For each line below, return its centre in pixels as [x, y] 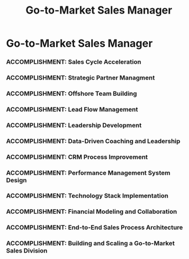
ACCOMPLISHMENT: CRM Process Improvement [77, 157]
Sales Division [27, 251]
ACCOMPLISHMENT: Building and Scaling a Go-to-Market [90, 244]
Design [16, 180]
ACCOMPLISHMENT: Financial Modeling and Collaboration [92, 212]
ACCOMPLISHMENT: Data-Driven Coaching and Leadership [93, 141]
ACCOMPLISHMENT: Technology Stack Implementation [87, 196]
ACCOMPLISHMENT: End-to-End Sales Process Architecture [95, 228]
